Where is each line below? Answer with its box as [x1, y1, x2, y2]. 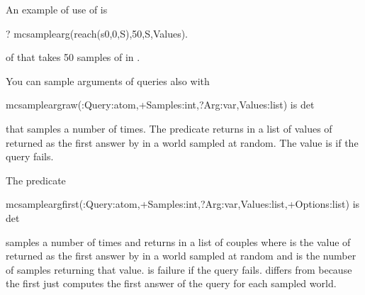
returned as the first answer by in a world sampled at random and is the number [6, 248, 356, 263]
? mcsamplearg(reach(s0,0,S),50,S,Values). [6, 26, 188, 40]
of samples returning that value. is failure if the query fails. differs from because [6, 262, 352, 277]
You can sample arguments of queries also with [6, 73, 210, 88]
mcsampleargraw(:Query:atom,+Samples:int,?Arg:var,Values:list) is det [6, 97, 315, 112]
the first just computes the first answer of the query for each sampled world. [6, 276, 337, 291]
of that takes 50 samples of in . [6, 50, 140, 65]
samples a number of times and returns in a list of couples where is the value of [6, 234, 351, 249]
